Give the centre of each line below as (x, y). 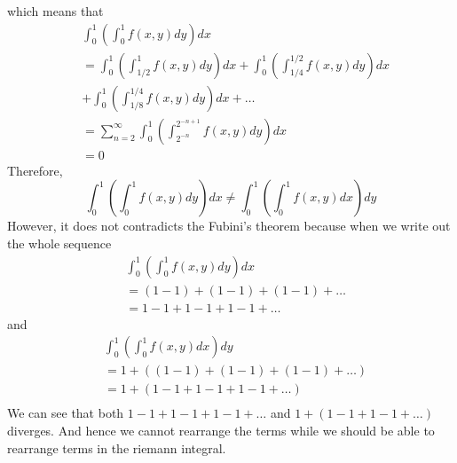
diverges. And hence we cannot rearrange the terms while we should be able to (221, 430)
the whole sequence (59, 243)
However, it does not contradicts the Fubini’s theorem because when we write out (229, 226)
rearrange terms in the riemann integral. (117, 447)
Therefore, (35, 170)
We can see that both (66, 413)
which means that (55, 11)
